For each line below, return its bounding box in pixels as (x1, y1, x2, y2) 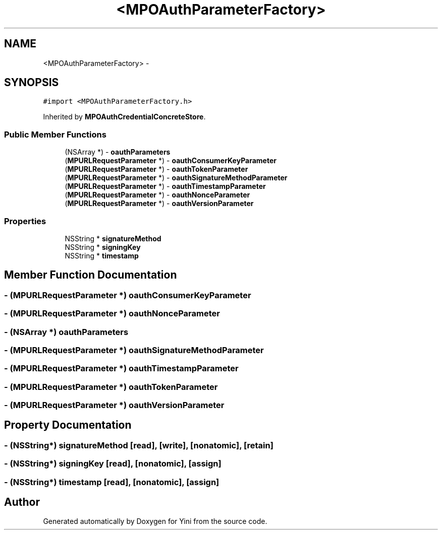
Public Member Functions (4, 129, 106, 140)
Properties (4, 216, 46, 226)
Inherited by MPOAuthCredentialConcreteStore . (43, 112, 206, 121)
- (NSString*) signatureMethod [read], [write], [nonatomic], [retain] (4, 440, 273, 450)
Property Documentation (4, 419, 132, 432)
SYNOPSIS (4, 76, 59, 89)
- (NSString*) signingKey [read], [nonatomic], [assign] (4, 458, 222, 469)
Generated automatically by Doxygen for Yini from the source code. (43, 517, 267, 526)
